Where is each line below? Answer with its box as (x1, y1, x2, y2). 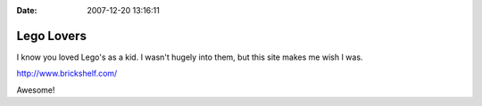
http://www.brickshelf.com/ (16, 68, 118, 79)
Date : (16, 5, 37, 15)
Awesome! (16, 85, 55, 95)
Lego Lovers (16, 28, 87, 44)
